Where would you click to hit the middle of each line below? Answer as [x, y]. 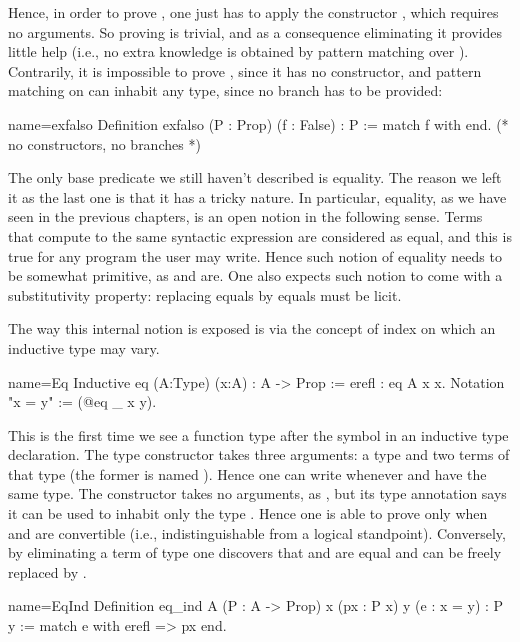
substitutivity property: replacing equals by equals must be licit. [205, 294]
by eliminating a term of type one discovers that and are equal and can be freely [255, 552]
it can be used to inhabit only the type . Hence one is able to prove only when [248, 513]
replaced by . [47, 571]
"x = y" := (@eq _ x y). [82, 401]
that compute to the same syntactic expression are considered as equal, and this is [260, 235]
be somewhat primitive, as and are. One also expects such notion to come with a [255, 275]
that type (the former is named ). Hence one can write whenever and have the [247, 473]
